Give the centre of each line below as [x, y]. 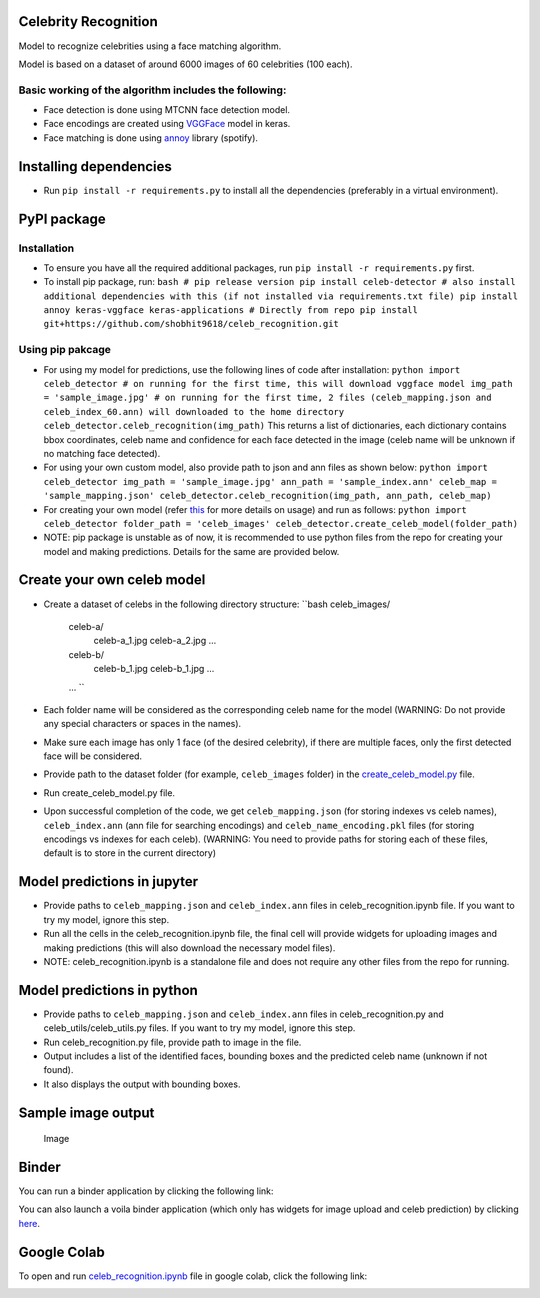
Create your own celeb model [112, 580]
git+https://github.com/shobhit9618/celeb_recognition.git [191, 324]
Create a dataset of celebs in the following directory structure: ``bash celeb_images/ [217, 604]
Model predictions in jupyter [108, 881]
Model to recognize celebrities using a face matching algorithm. [150, 46]
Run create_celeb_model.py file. [109, 792]
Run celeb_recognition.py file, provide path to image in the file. [172, 1042]
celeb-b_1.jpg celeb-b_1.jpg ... [154, 669]
